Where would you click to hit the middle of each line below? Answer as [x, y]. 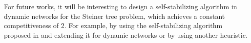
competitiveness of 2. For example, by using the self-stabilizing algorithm [113, 25]
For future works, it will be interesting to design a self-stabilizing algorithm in [121, 6]
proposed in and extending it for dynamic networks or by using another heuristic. [126, 35]
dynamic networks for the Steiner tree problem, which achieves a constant [115, 16]
